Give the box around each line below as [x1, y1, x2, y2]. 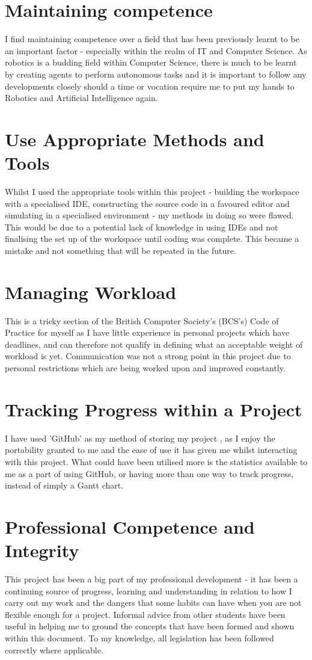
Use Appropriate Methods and [5, 126, 265, 151]
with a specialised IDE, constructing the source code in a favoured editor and [5, 197, 290, 209]
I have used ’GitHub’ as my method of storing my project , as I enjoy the [5, 431, 275, 444]
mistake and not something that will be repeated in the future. [5, 244, 236, 256]
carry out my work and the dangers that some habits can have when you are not [5, 596, 302, 609]
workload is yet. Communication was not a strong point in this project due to [5, 350, 291, 362]
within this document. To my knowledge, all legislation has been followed [5, 632, 274, 644]
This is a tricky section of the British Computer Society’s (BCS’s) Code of [5, 314, 279, 327]
